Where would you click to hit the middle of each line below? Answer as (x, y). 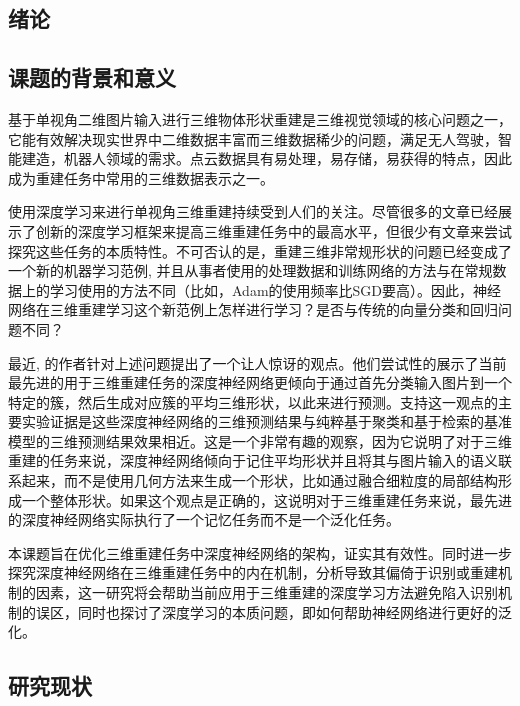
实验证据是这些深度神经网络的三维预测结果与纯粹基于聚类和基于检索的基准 (266, 421)
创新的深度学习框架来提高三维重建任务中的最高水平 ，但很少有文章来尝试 (273, 230)
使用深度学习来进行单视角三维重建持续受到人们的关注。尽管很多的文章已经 (253, 211)
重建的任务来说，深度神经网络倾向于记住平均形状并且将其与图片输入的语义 (253, 460)
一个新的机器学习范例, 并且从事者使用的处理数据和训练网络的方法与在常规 (250, 270)
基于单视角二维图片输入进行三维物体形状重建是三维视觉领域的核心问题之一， (260, 118)
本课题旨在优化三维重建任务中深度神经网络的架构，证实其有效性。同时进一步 (260, 552)
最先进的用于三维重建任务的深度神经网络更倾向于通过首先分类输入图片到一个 (260, 382)
